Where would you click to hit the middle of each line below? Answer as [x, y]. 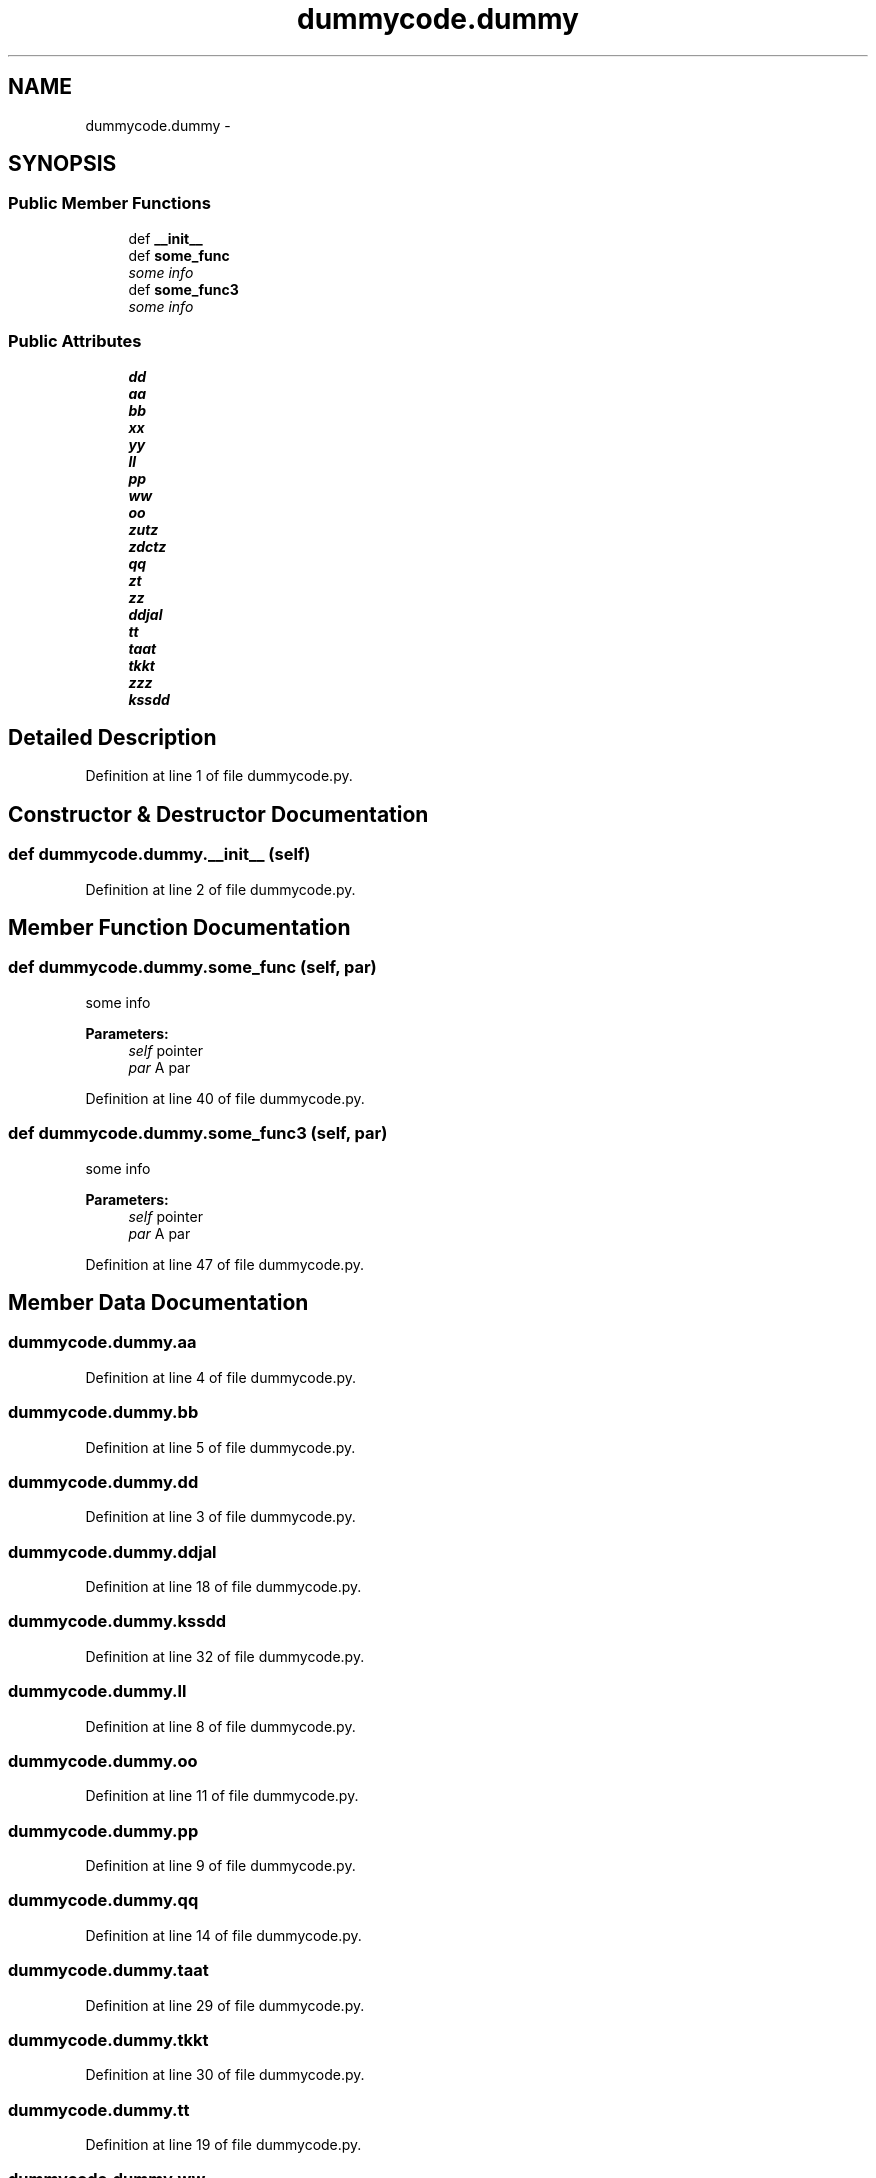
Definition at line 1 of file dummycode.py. [219, 776]
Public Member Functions [109, 203]
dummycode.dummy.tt [99, 2109]
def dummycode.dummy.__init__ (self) [159, 854]
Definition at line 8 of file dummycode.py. [220, 1726]
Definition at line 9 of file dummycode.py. [220, 1866]
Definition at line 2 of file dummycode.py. [220, 889]
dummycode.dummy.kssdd [117, 1621]
